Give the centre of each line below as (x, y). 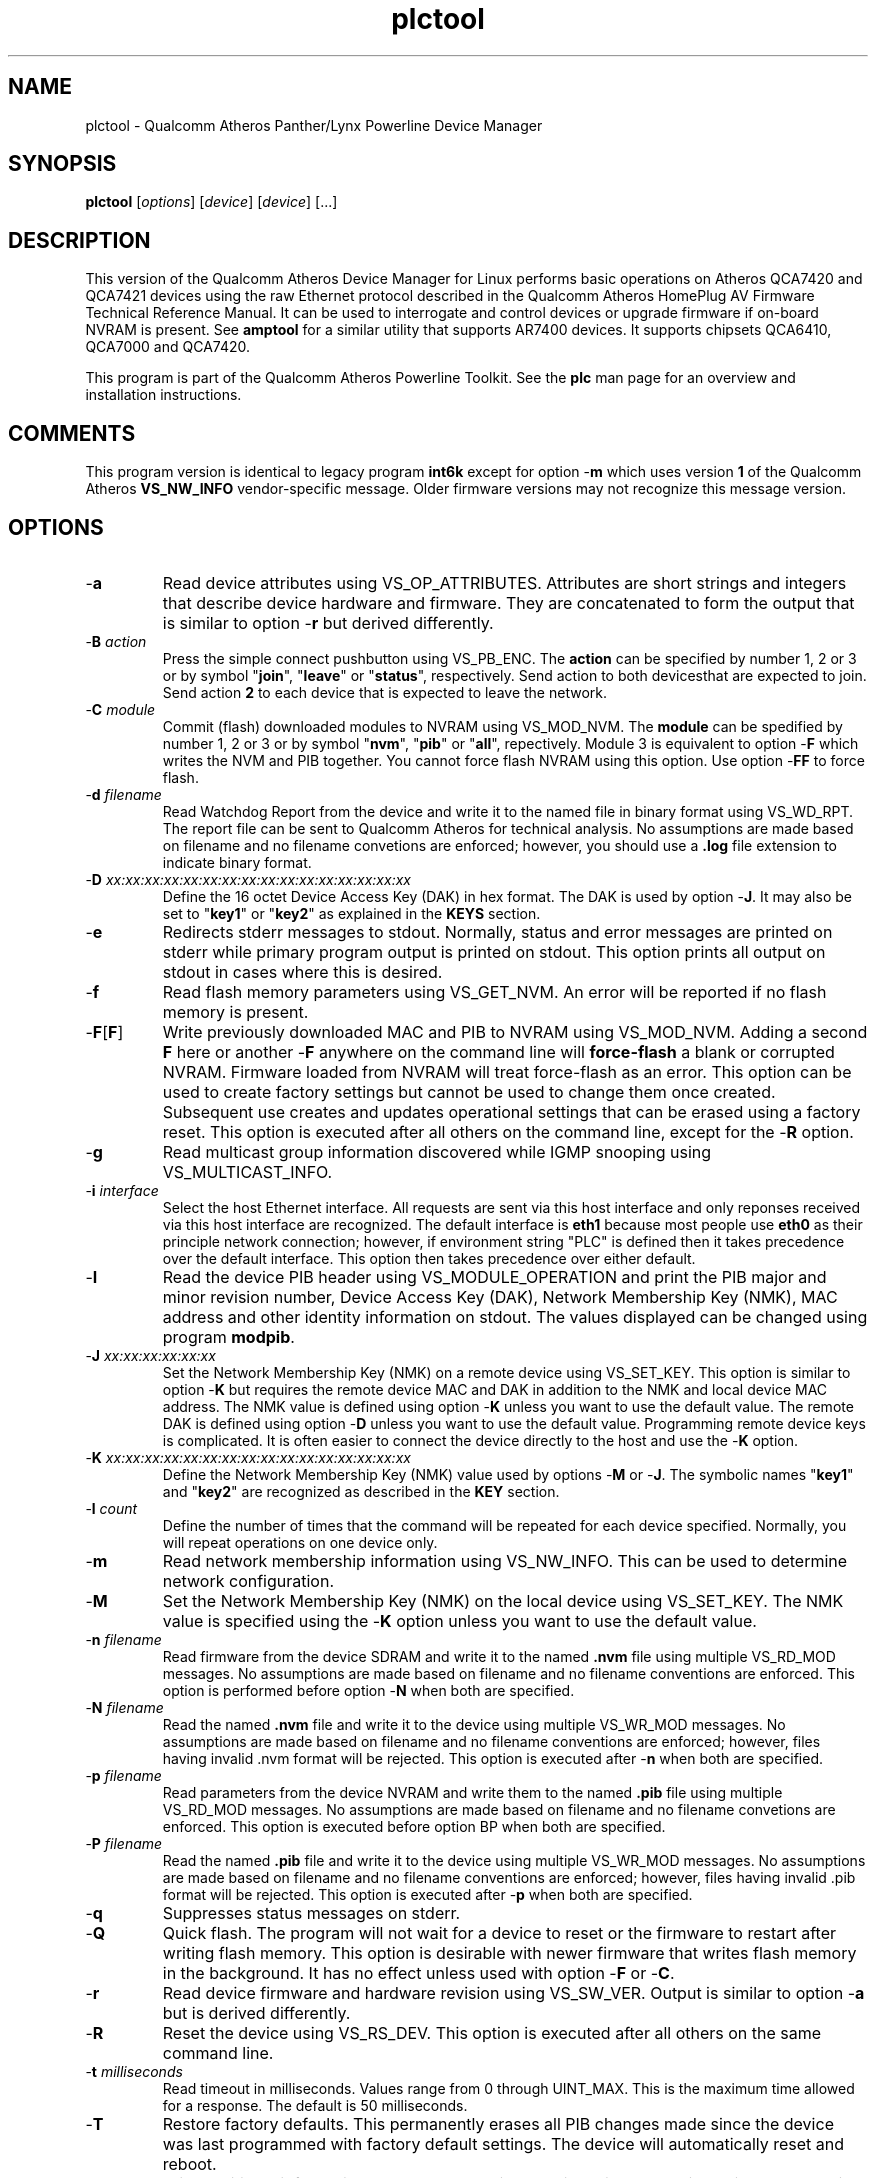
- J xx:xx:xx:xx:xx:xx (150, 1355)
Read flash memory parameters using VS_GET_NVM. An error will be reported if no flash (494, 991)
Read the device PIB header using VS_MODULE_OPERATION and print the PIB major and (494, 1276)
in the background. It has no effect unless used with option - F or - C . (418, 1972)
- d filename (123, 794)
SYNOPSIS (62, 164)
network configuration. (248, 1580)
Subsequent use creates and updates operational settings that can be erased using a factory (511, 1111)
